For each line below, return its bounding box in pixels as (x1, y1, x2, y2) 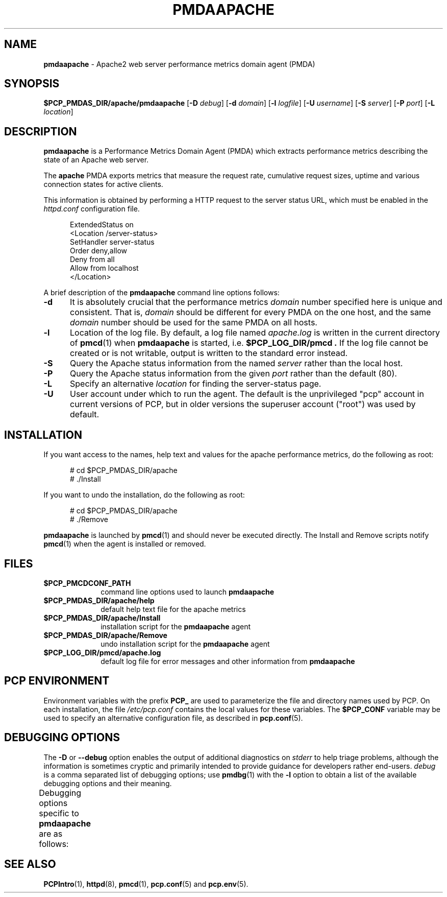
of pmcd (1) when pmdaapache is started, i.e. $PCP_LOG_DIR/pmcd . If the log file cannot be (69, 338, 429, 348)
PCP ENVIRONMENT (4, 674, 110, 688)
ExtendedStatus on (70, 220, 134, 229)
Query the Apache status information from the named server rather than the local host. (69, 358, 403, 369)
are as (39, 828, 63, 839)
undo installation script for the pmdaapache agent (101, 639, 270, 648)
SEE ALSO (4, 858, 56, 871)
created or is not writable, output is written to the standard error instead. (69, 348, 348, 359)
